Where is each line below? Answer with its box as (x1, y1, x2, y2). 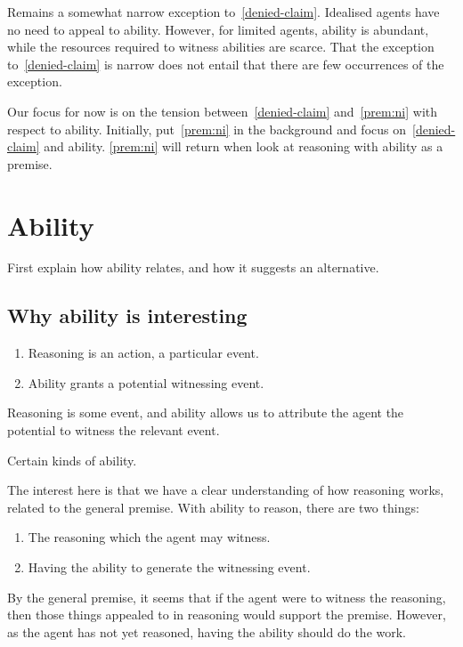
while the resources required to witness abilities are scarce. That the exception (7, 37, 435, 56)
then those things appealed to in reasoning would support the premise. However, (7, 605, 446, 624)
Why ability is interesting (7, 302, 248, 329)
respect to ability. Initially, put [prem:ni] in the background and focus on (7, 119, 406, 138)
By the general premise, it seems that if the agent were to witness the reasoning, (7, 587, 446, 606)
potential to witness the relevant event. (7, 421, 220, 440)
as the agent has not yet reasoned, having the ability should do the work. (7, 622, 406, 641)
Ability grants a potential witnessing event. (28, 373, 264, 392)
